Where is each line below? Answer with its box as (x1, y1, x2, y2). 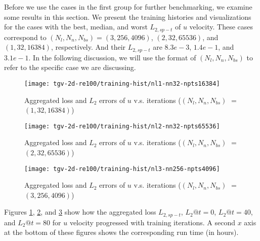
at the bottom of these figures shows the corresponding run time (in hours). (4, 227, 239, 237)
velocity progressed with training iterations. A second (69, 217, 236, 227)
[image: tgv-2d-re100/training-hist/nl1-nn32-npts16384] (24, 80, 220, 87)
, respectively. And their (51, 42, 126, 52)
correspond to (4, 31, 47, 42)
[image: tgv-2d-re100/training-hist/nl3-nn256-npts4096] (24, 165, 220, 173)
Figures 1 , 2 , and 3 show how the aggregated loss (4, 206, 156, 217)
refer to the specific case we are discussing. (4, 62, 136, 73)
